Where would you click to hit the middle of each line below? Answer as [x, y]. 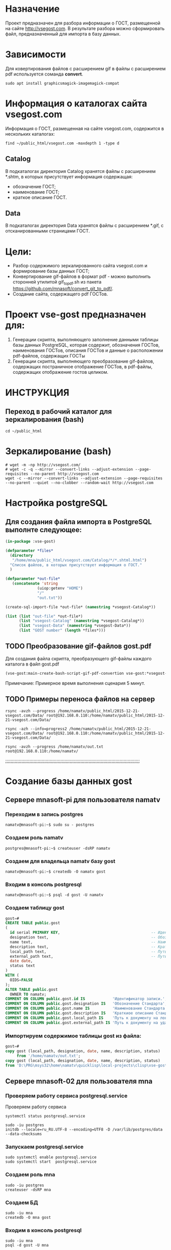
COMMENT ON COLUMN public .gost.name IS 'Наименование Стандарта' [86, 1009]
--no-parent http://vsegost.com [65, 474]
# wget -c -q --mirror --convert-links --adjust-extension [69, 470]
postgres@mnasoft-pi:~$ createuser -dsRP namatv [58, 848]
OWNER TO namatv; [28, 994]
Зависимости [36, 55]
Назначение [33, 9]
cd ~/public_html [24, 431]
